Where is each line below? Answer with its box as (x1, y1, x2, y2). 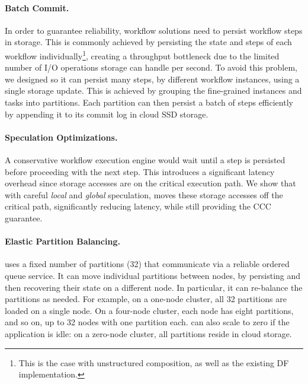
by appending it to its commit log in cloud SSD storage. (5, 107, 208, 120)
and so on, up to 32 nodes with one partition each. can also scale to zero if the (5, 316, 290, 328)
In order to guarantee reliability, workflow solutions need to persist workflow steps (5, 24, 303, 36)
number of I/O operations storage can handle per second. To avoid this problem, (5, 61, 298, 74)
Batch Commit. (5, 1, 69, 14)
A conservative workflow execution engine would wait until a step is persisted (5, 154, 285, 166)
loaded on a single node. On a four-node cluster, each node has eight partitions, (5, 304, 294, 316)
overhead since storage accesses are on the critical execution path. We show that (5, 177, 296, 189)
